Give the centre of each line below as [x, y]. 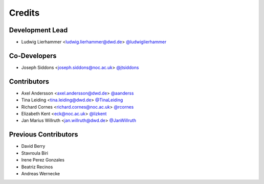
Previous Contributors [44, 135]
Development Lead [38, 30]
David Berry [33, 146]
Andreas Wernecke [41, 173]
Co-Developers [33, 56]
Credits [24, 13]
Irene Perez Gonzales [43, 160]
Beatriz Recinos [37, 167]
